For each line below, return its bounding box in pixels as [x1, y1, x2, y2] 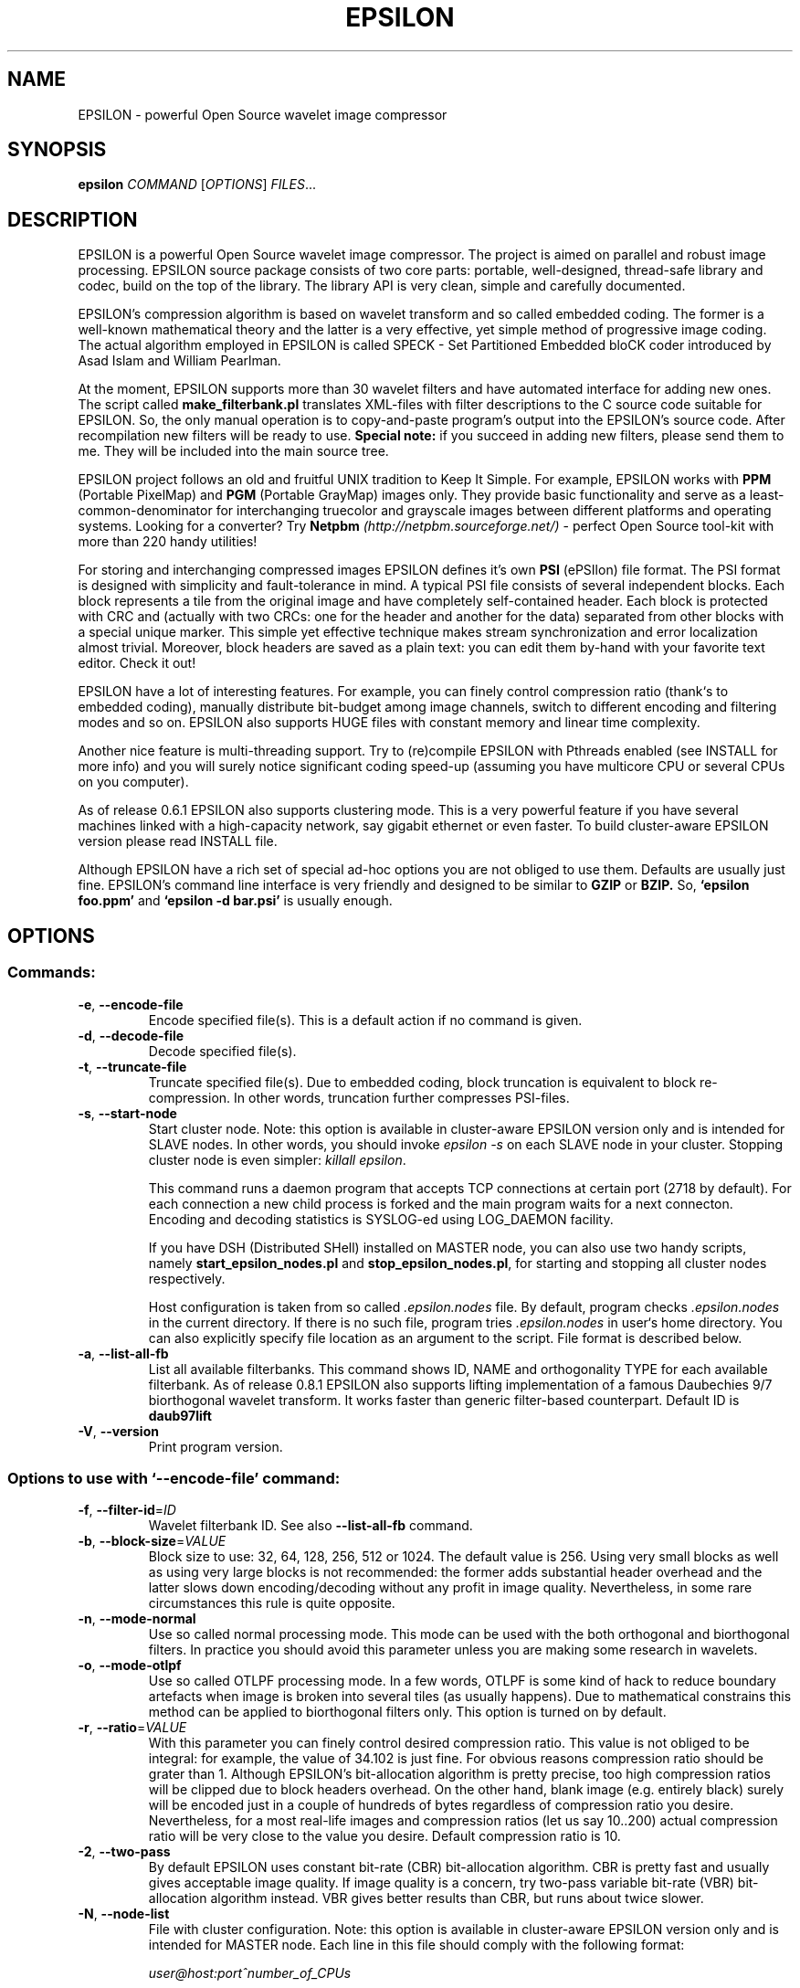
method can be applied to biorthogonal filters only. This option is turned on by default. [148, 1704, 667, 1720]
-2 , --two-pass [78, 1844, 171, 1860]
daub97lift [148, 1407, 212, 1423]
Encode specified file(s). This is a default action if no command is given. [148, 1011, 583, 1028]
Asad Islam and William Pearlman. [78, 353, 281, 369]
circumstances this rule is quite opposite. [148, 1595, 395, 1612]
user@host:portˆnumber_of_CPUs [148, 1965, 352, 1982]
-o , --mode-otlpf [78, 1657, 182, 1674]
